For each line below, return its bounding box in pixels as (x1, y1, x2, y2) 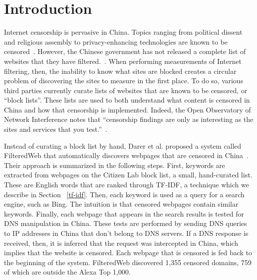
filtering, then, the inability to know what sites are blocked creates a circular (4, 65, 237, 76)
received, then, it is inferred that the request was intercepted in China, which (4, 237, 238, 248)
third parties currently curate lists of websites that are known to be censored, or (4, 85, 248, 95)
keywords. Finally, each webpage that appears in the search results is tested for (4, 208, 244, 219)
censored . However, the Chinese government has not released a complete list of (4, 46, 246, 56)
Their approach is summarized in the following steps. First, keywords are (4, 160, 225, 170)
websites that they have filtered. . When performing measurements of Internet (4, 56, 242, 66)
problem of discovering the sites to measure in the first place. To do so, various (4, 75, 243, 86)
